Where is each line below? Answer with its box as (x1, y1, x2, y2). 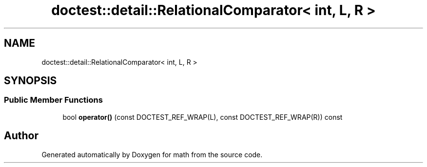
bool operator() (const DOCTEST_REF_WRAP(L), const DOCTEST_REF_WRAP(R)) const (62, 112, 343, 121)
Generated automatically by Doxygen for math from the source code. (41, 150, 263, 159)
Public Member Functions (4, 95, 103, 105)
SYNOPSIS (4, 74, 57, 87)
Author (4, 130, 39, 142)
